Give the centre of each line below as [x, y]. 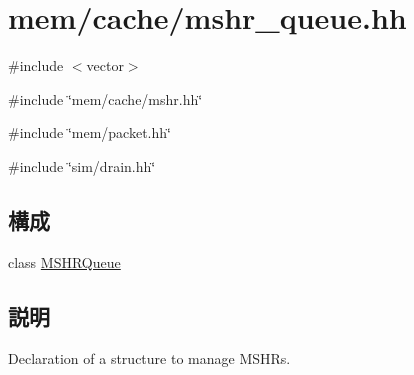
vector [105, 65]
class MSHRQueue [64, 261]
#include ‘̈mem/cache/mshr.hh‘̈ [105, 98]
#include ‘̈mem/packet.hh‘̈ [89, 132]
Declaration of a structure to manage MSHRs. [149, 357]
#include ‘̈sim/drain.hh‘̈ [82, 165]
